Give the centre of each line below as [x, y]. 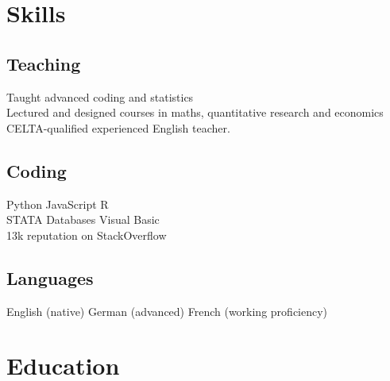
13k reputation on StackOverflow [87, 235]
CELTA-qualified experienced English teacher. [118, 127]
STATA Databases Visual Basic [83, 219]
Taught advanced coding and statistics [100, 96]
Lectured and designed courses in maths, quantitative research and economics [195, 112]
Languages [50, 277]
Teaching [44, 63]
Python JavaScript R [58, 204]
